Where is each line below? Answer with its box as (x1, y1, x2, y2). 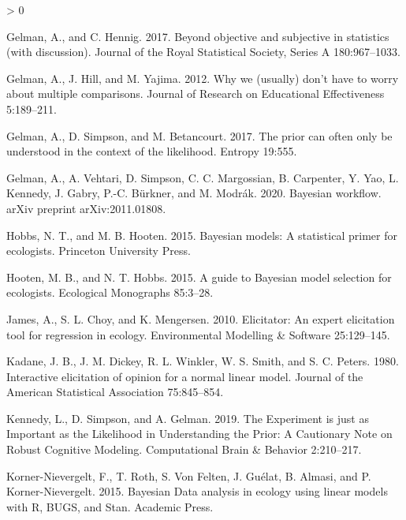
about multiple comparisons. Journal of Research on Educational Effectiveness (6, 85, 385, 102)
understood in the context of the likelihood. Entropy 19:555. (6, 143, 297, 159)
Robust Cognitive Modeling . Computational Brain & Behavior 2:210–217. (6, 441, 362, 458)
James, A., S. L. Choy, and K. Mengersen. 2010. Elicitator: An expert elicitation (6, 310, 395, 327)
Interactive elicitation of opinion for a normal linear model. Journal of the (6, 368, 363, 384)
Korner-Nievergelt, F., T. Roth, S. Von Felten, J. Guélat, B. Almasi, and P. (6, 467, 371, 484)
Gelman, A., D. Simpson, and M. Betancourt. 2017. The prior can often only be (6, 127, 393, 144)
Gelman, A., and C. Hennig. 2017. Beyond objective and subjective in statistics (6, 28, 389, 44)
